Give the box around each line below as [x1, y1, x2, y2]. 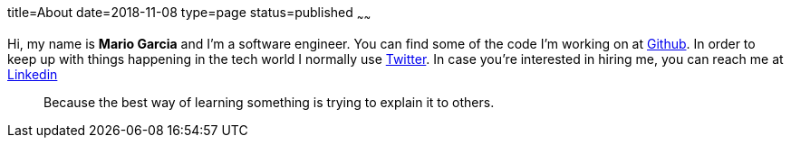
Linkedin [7, 66, 58, 82]
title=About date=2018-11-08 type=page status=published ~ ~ [7, 5, 371, 23]
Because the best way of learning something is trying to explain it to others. [43, 94, 495, 110]
